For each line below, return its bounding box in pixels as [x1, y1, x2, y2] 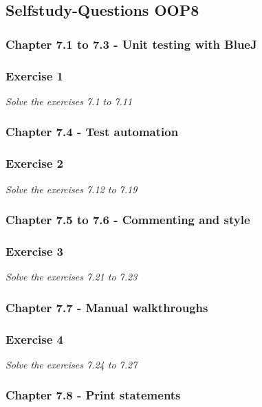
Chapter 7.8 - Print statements [6, 386, 181, 404]
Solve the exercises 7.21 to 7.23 [6, 269, 138, 284]
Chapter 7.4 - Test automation [6, 123, 179, 140]
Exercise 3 [6, 242, 63, 259]
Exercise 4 [6, 330, 63, 347]
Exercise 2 [6, 155, 63, 172]
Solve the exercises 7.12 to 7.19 [6, 181, 138, 196]
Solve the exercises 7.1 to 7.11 [6, 93, 133, 108]
